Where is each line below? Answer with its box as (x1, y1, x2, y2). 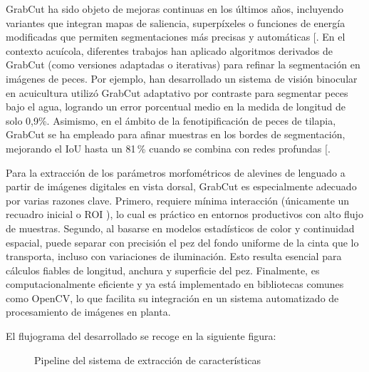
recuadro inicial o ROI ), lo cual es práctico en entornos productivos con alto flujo (6, 207, 363, 222)
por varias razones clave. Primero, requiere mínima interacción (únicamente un (6, 192, 350, 207)
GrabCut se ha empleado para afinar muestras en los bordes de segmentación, (6, 127, 345, 142)
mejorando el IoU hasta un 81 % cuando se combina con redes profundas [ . (6, 140, 331, 155)
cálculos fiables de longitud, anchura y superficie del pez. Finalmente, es (6, 262, 320, 277)
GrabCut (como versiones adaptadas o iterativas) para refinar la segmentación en (6, 57, 360, 72)
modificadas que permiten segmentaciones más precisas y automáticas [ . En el (6, 29, 345, 44)
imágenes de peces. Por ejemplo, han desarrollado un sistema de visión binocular (6, 71, 358, 86)
